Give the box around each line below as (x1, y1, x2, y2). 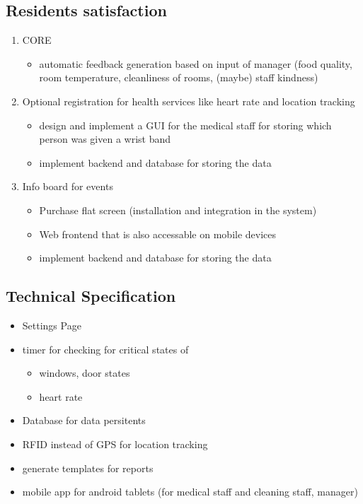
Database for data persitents (22, 413, 146, 428)
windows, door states (39, 365, 130, 380)
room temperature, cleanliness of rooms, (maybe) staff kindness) (39, 70, 318, 85)
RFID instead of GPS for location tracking (22, 436, 208, 451)
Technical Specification (6, 285, 176, 307)
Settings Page (22, 317, 81, 332)
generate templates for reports (22, 460, 154, 475)
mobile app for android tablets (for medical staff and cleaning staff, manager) (22, 484, 358, 499)
